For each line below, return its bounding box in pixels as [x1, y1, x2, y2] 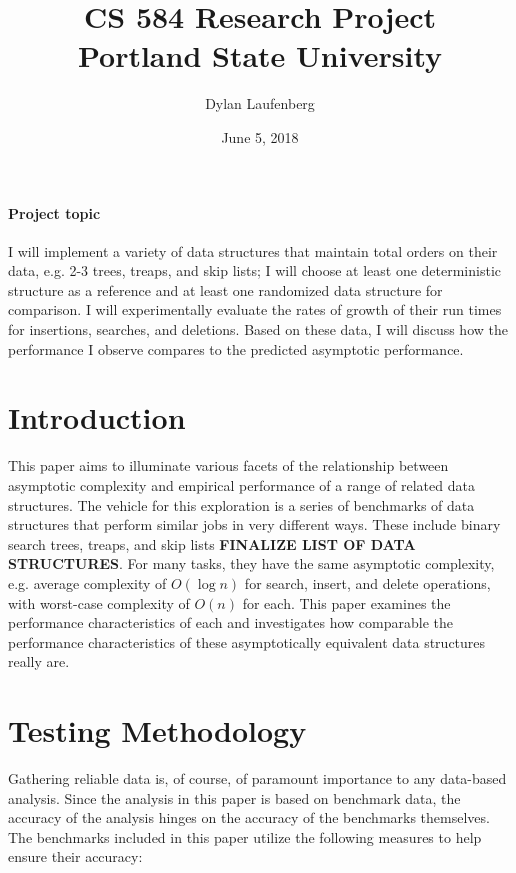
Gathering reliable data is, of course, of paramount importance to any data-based [8, 768, 507, 789]
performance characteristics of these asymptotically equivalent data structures [8, 631, 486, 652]
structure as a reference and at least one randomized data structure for [8, 279, 443, 300]
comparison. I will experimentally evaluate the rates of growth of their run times [8, 299, 502, 320]
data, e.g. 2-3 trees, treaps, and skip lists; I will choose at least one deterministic [8, 260, 502, 281]
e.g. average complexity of [8, 572, 167, 593]
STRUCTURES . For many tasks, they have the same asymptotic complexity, [8, 553, 495, 574]
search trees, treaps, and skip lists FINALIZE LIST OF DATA [8, 533, 416, 554]
